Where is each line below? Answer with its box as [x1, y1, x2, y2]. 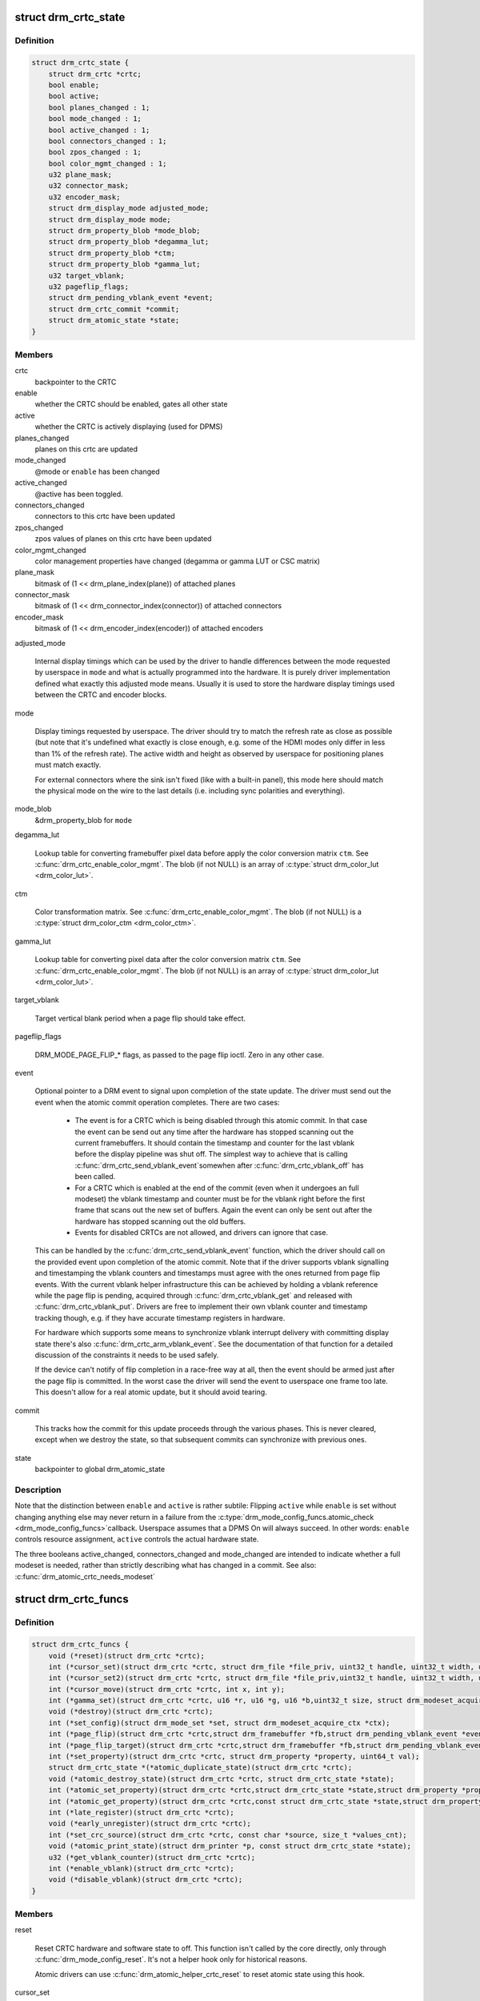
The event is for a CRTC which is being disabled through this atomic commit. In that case [74, 1116, 368, 1125]
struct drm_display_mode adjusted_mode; [48, 204, 210, 213]
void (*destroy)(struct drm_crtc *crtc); [48, 1707, 214, 1716]
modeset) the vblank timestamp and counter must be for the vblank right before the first [74, 1193, 366, 1204]
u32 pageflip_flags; [48, 282, 130, 291]
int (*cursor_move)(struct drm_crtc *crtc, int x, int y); [48, 1685, 286, 1694]
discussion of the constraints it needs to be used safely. [34, 1349, 219, 1360]
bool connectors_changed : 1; [48, 136, 167, 146]
